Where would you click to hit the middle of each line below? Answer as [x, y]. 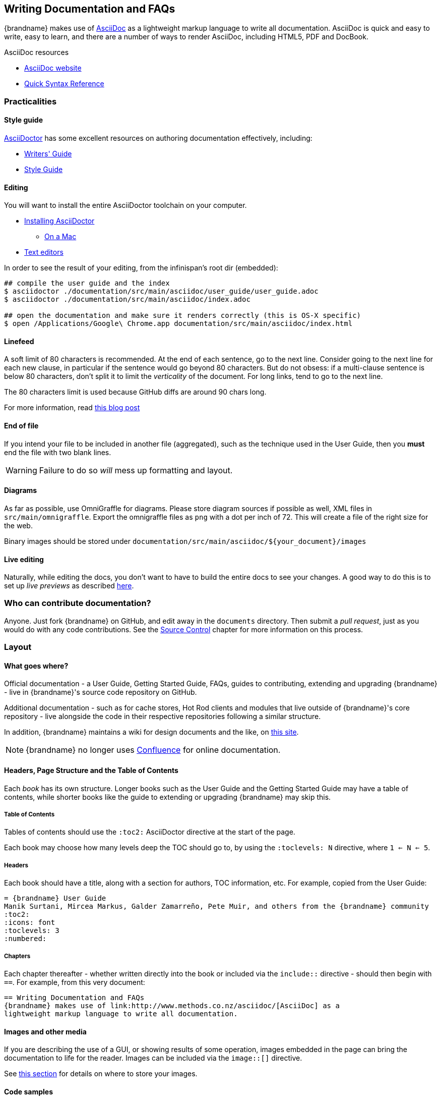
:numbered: [25, 939]
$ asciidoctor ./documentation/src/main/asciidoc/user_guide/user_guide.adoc [161, 291]
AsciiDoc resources [37, 52]
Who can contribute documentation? [78, 603]
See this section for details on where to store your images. [101, 1074]
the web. [18, 525]
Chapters [17, 956]
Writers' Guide [48, 154]
